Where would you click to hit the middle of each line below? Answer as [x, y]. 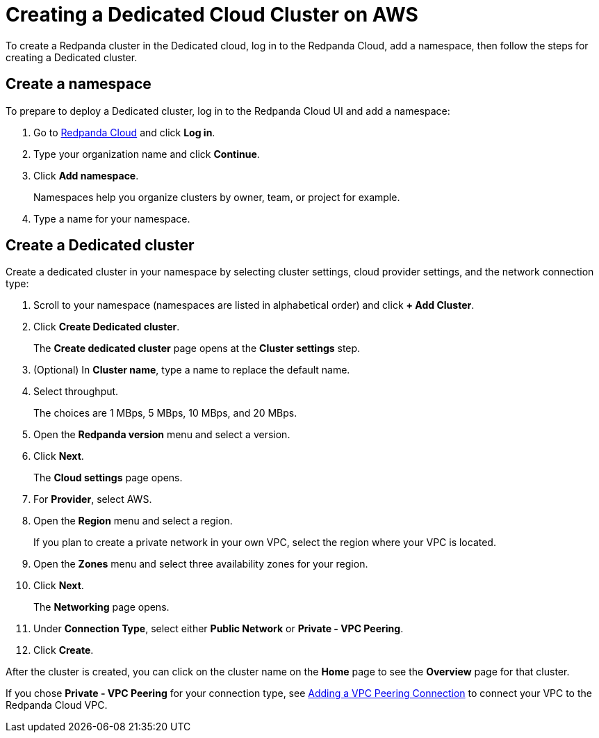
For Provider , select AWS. [93, 499]
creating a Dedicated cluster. [72, 57]
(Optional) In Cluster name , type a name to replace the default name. [192, 370]
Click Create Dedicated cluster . [107, 327]
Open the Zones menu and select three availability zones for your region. [201, 564]
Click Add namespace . [86, 175]
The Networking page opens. [101, 607]
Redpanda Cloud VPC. [57, 705]
